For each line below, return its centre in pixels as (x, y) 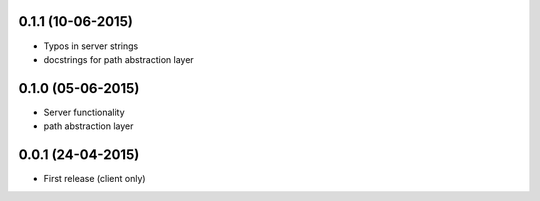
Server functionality (84, 112)
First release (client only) (94, 179)
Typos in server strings (91, 46)
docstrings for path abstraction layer (118, 59)
